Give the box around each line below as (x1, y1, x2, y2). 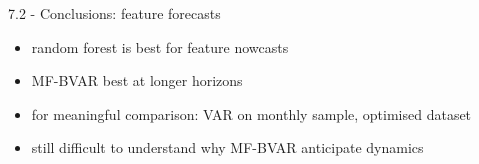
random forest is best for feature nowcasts (31, 36, 289, 57)
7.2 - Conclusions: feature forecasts (8, 3, 221, 23)
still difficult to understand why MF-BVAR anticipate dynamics (31, 137, 424, 158)
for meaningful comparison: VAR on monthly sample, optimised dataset (31, 103, 472, 124)
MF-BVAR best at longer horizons (31, 70, 243, 91)
